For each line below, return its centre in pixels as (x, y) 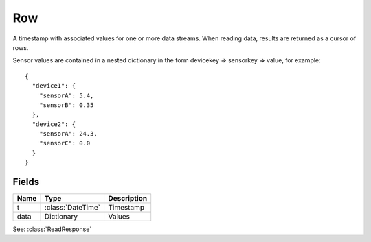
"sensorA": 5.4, (66, 95)
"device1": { (54, 86)
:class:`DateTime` (72, 208)
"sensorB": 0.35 (66, 105)
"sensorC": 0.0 (65, 143)
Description (127, 199)
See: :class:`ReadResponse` (52, 229)
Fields (26, 182)
